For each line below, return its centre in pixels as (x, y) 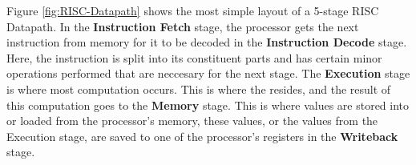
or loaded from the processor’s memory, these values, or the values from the (192, 121)
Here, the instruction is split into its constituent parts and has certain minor (194, 57)
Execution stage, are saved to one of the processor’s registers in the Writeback (202, 136)
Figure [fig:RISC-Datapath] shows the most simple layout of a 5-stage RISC (193, 10)
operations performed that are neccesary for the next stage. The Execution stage (208, 73)
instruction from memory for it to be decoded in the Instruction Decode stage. (207, 42)
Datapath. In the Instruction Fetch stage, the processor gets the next (183, 26)
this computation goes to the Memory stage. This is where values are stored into (208, 105)
